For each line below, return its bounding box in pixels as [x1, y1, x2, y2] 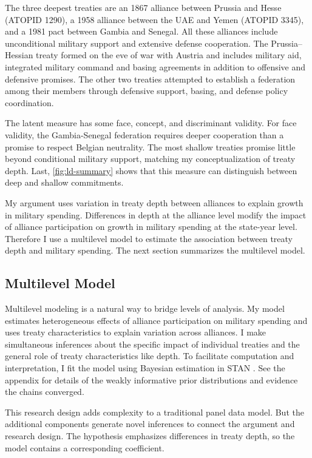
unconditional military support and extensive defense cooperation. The [5, 36, 268, 49]
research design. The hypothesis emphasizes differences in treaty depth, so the [5, 429, 295, 442]
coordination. [5, 96, 54, 109]
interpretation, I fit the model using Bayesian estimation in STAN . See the [5, 362, 285, 374]
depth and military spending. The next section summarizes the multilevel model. [5, 244, 305, 257]
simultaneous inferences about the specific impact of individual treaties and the [5, 337, 300, 350]
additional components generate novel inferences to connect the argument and [5, 417, 295, 430]
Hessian [5, 49, 33, 61]
